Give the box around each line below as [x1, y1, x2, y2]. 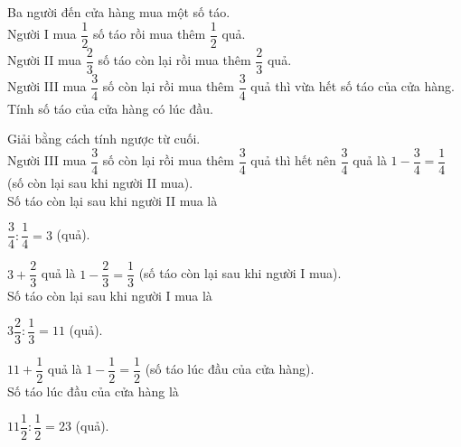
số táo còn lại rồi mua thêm [98, 51, 251, 70]
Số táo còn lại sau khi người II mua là [7, 191, 218, 210]
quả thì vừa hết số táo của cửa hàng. [250, 77, 455, 96]
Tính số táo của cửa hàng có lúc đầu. [7, 98, 213, 117]
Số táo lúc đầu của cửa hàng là [7, 382, 179, 401]
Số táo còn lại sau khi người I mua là [7, 286, 212, 305]
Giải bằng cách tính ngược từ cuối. [7, 129, 201, 148]
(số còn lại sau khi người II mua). [7, 173, 193, 192]
